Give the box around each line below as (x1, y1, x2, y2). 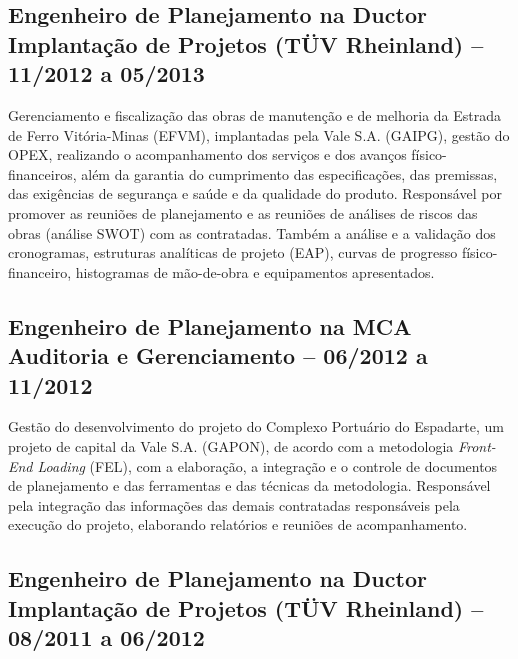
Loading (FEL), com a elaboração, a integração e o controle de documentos (37, 455, 498, 476)
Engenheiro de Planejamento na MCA (8, 310, 412, 341)
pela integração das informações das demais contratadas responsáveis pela (8, 494, 460, 515)
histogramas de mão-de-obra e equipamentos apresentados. (75, 261, 435, 282)
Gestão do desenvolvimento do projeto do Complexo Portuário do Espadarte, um (8, 416, 504, 437)
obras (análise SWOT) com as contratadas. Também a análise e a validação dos (8, 222, 496, 243)
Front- (457, 435, 496, 456)
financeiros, (8, 163, 77, 184)
